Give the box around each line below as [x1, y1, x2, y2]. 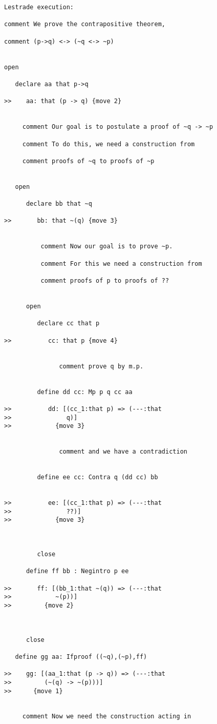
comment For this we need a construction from [40, 260, 202, 267]
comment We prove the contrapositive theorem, [4, 21, 165, 28]
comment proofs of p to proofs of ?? [40, 277, 169, 284]
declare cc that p [37, 320, 100, 327]
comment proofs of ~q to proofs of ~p [22, 157, 155, 165]
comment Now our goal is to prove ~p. [40, 243, 173, 250]
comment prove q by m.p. [59, 362, 144, 370]
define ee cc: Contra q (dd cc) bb [37, 474, 158, 481]
